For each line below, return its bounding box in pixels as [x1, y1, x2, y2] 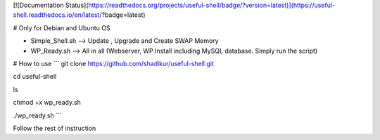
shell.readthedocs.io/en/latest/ [13, 11, 102, 19]
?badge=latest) [101, 11, 146, 19]
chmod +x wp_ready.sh [13, 98, 81, 107]
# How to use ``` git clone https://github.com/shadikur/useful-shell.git [13, 59, 214, 68]
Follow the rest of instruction [13, 124, 96, 132]
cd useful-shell [13, 72, 57, 81]
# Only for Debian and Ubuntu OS [13, 23, 110, 32]
